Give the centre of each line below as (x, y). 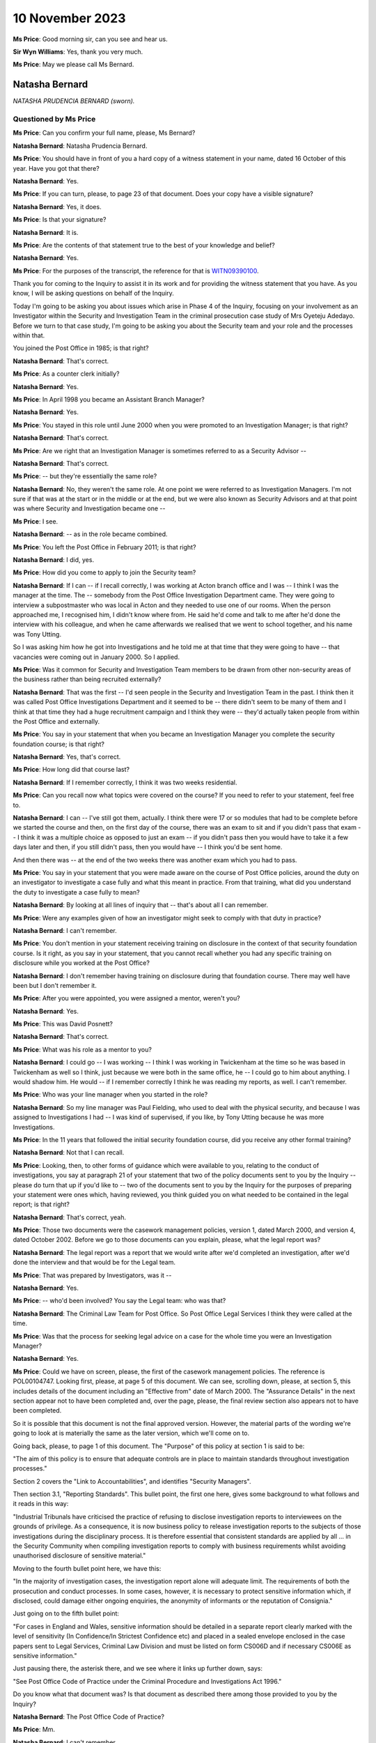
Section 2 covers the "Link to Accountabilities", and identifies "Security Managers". (132, 1481)
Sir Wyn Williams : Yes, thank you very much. (78, 52)
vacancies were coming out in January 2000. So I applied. (96, 657)
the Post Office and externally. (56, 721)
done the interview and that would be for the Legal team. (94, 1263)
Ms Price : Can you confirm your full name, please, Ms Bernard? (104, 133)
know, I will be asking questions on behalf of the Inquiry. (93, 294)
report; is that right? (41, 1204)
